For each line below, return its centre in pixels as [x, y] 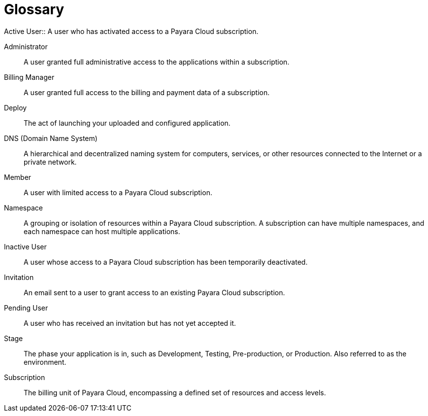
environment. [45, 362]
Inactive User [25, 246]
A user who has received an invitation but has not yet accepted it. [130, 323]
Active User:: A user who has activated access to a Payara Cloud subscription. [131, 31]
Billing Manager [29, 77]
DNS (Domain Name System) [51, 138]
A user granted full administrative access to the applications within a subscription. [157, 62]
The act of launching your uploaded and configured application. [127, 123]
